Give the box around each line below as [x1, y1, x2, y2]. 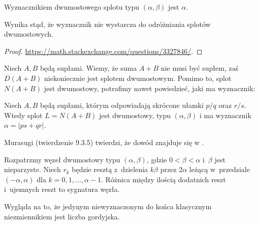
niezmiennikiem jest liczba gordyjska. [4, 211, 120, 221]
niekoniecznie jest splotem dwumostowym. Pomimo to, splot [44, 72, 232, 83]
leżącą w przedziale [189, 164, 250, 175]
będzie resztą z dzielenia [72, 164, 148, 175]
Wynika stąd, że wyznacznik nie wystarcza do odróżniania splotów [4, 18, 211, 29]
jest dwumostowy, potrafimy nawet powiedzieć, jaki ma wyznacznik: [44, 82, 255, 93]
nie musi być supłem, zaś [160, 63, 239, 73]
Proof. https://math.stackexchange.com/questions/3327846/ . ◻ [4, 45, 203, 56]
